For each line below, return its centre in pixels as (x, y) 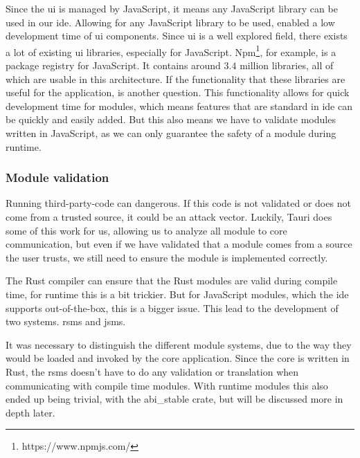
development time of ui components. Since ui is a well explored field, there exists (177, 36)
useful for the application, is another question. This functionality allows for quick (178, 92)
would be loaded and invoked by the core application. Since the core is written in (178, 358)
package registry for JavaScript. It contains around (113, 65)
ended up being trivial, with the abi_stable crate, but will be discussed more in (174, 399)
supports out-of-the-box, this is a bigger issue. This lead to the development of (172, 308)
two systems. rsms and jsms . (66, 321)
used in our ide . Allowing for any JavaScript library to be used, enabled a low (170, 22)
